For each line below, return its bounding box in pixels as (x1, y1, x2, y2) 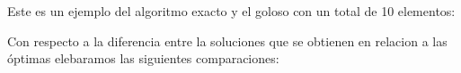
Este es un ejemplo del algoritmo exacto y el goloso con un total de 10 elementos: (7, 2, 456, 20)
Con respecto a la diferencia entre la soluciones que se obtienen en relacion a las (7, 31, 448, 50)
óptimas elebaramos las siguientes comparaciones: (7, 49, 279, 68)
